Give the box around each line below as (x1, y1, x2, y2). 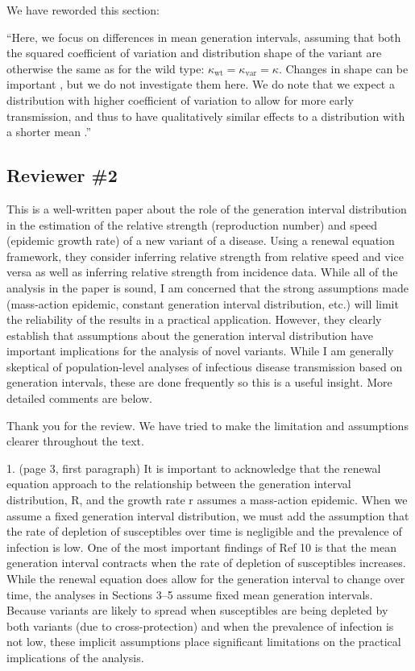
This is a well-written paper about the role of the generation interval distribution (6, 200, 407, 217)
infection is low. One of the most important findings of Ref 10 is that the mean (6, 538, 396, 555)
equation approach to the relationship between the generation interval (6, 475, 351, 492)
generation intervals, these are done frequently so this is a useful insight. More (6, 374, 392, 391)
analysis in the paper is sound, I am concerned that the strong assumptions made (6, 279, 409, 296)
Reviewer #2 (6, 163, 118, 188)
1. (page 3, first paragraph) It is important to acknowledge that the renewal (6, 459, 381, 476)
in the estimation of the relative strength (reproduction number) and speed (6, 216, 378, 233)
